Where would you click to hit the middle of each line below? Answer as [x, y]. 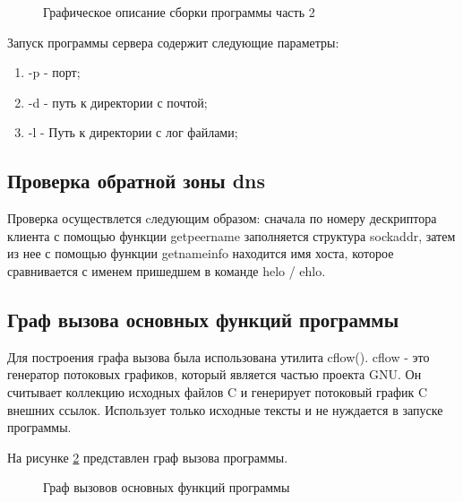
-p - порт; [54, 72]
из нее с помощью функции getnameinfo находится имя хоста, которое [201, 253]
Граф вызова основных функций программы [203, 319]
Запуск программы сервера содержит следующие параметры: [173, 42]
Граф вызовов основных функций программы [167, 487]
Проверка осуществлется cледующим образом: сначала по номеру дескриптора [222, 218]
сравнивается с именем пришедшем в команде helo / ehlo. [167, 270]
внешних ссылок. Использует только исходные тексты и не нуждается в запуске [225, 409]
